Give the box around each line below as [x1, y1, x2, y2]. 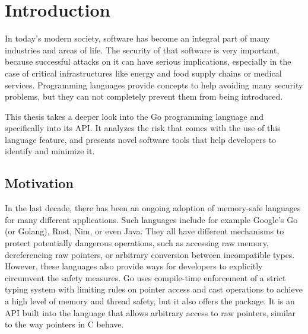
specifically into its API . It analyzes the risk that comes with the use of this [5, 122, 281, 134]
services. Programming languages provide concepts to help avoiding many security [5, 78, 303, 91]
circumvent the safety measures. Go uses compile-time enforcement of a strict [5, 271, 286, 284]
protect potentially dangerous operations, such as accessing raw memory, [5, 237, 269, 249]
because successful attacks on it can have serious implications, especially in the [5, 55, 291, 68]
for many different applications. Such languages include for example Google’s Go [5, 213, 298, 225]
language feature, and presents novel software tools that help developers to [5, 133, 277, 145]
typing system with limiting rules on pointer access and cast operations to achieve [5, 283, 303, 295]
